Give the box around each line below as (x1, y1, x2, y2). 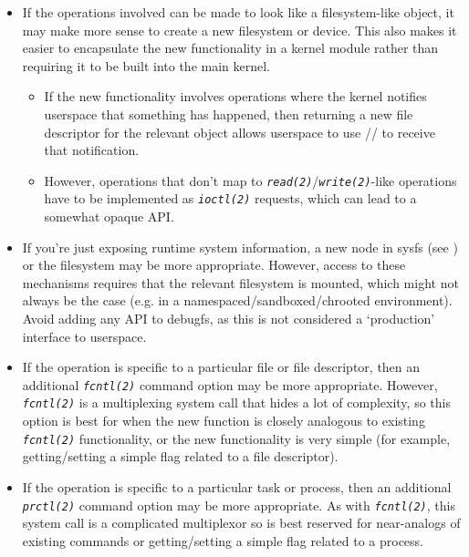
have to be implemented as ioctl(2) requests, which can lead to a (44, 189, 417, 208)
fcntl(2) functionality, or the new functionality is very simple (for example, (22, 428, 451, 448)
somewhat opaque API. (44, 207, 174, 226)
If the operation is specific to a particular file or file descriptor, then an (22, 357, 421, 376)
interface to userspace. (22, 326, 147, 346)
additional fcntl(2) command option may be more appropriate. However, (22, 375, 438, 394)
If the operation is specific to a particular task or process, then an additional (22, 477, 452, 496)
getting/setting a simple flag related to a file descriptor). (22, 447, 339, 466)
